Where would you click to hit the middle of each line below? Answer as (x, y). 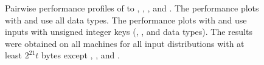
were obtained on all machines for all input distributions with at (125, 43)
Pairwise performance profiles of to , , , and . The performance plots (132, 8)
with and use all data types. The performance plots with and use (126, 20)
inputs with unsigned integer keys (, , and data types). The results (129, 32)
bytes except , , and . (81, 55)
